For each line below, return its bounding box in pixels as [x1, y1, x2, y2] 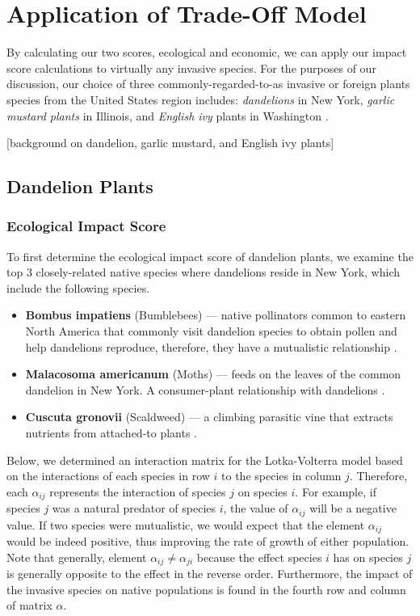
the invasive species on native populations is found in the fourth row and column [6, 580, 406, 597]
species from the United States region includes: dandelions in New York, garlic [6, 91, 395, 108]
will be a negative [309, 500, 397, 517]
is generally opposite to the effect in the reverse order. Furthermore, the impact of [6, 565, 413, 582]
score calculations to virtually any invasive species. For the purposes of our [6, 59, 376, 76]
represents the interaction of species [49, 483, 226, 500]
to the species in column [221, 467, 342, 484]
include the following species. [6, 279, 150, 296]
